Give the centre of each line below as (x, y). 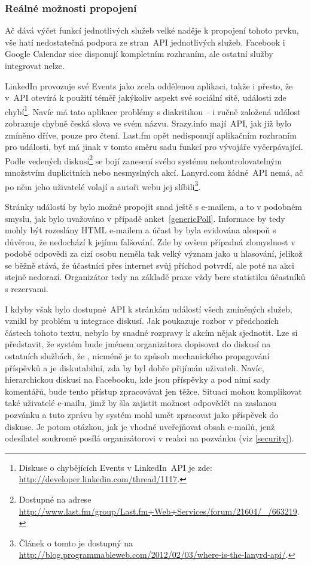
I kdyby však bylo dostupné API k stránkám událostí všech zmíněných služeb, (149, 309)
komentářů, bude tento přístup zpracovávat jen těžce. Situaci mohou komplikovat (153, 391)
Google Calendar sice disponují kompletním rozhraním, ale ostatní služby (139, 54)
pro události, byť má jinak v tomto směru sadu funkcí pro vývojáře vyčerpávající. (154, 147)
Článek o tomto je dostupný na (76, 543)
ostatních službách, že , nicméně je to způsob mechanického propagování (137, 356)
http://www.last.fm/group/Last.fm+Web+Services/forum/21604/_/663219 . (159, 511)
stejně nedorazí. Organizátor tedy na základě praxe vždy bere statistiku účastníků (155, 277)
